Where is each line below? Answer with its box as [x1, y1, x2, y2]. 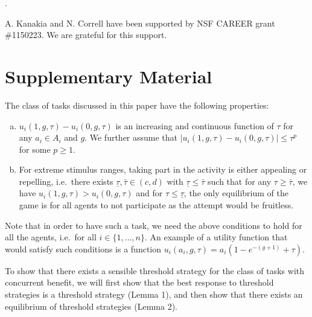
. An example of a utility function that [144, 231, 288, 243]
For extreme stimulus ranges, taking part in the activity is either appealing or [19, 163, 307, 176]
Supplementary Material [5, 63, 212, 88]
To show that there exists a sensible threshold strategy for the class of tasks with [5, 264, 305, 277]
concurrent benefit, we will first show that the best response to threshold [5, 276, 274, 289]
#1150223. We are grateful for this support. [5, 28, 167, 41]
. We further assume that [84, 131, 178, 144]
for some [19, 142, 51, 155]
